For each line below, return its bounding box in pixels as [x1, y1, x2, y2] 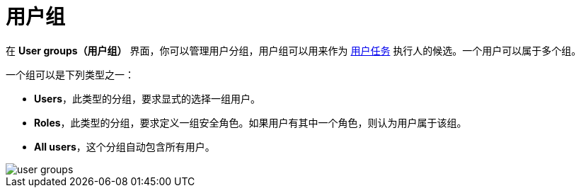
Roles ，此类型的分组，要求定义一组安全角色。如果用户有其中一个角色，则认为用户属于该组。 [34, 116, 467, 129]
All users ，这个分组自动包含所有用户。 [34, 140, 215, 153]
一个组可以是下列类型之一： [6, 68, 134, 81]
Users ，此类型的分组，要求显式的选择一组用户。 [34, 92, 260, 105]
